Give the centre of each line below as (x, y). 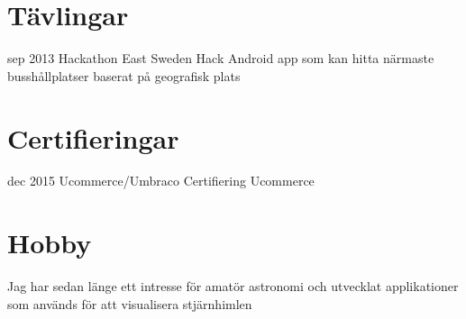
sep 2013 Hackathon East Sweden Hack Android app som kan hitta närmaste (221, 58)
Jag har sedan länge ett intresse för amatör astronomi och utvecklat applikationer (233, 286)
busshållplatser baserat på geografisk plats (124, 75)
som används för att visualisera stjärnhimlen (130, 303)
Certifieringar (93, 137)
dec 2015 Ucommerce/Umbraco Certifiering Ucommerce (161, 181)
